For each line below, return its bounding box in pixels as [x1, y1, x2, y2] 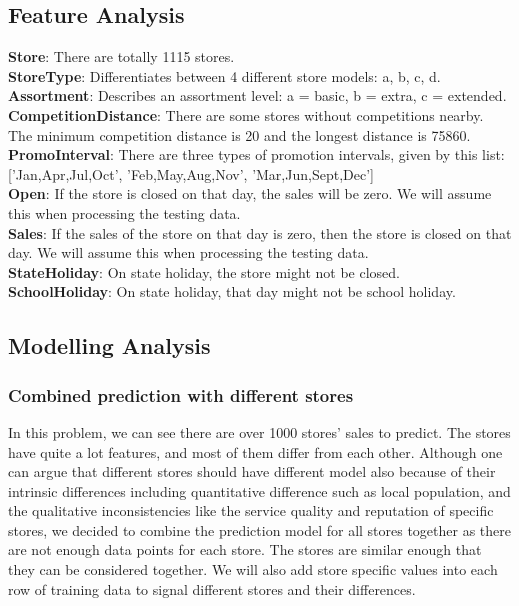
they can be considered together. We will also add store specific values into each [8, 559, 498, 580]
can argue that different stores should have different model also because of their [8, 461, 496, 482]
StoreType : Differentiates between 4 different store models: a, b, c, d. [8, 65, 441, 86]
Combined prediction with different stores [8, 382, 354, 407]
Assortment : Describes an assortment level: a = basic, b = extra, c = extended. [8, 85, 507, 106]
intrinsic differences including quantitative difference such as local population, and [8, 480, 511, 501]
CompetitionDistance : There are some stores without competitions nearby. [8, 104, 484, 125]
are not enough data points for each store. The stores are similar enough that [8, 539, 482, 560]
